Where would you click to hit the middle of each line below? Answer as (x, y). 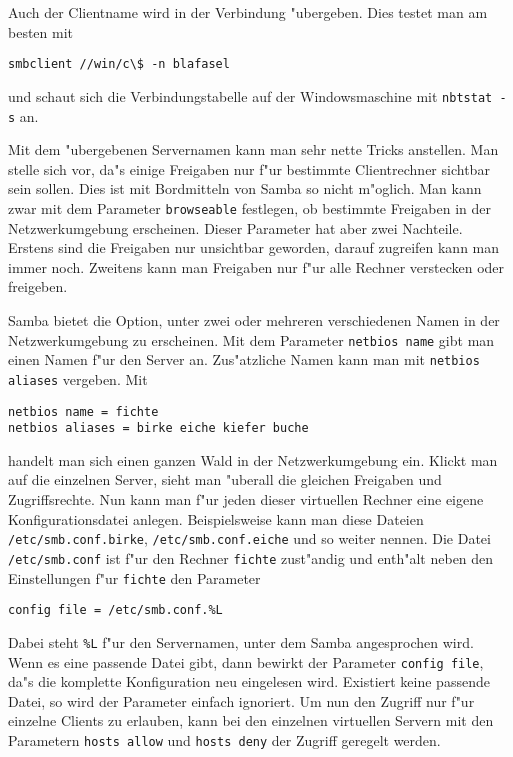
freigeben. (38, 286)
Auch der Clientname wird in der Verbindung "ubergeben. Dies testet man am (248, 12)
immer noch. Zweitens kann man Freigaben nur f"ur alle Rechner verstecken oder (256, 266)
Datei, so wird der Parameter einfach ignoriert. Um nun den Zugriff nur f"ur (241, 700)
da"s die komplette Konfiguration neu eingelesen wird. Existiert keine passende (249, 681)
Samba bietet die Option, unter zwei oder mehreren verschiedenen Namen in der (254, 319)
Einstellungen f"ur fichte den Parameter (134, 577)
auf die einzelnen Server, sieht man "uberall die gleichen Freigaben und (225, 479)
